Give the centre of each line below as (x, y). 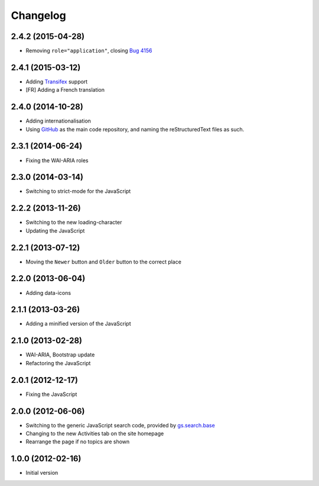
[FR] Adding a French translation (65, 90)
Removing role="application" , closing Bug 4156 (89, 51)
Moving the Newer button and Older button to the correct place (103, 262)
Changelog (38, 15)
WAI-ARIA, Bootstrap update (60, 355)
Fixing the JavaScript (51, 394)
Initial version (42, 473)
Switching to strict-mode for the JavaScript (78, 191)
